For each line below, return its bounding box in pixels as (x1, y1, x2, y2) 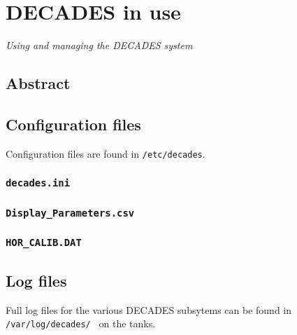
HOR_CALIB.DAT (6, 237, 82, 249)
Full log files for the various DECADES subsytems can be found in (6, 302, 292, 317)
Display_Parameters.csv (6, 207, 135, 219)
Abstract (6, 72, 71, 94)
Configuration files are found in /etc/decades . (6, 146, 205, 160)
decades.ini (6, 177, 71, 189)
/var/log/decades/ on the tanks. (6, 316, 156, 331)
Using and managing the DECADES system (6, 38, 193, 53)
